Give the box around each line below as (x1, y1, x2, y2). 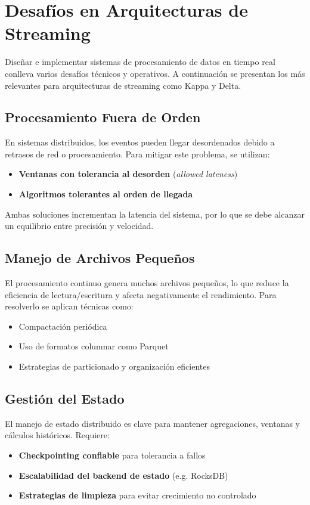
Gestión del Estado (5, 389, 125, 408)
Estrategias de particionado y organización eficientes (18, 360, 210, 373)
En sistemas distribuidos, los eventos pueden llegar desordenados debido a (5, 136, 275, 148)
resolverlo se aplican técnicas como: (5, 300, 134, 312)
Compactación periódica (18, 320, 107, 332)
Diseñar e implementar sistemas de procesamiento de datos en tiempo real (5, 55, 275, 68)
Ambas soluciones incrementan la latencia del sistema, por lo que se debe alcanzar (5, 207, 305, 220)
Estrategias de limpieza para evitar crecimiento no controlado (18, 489, 256, 501)
